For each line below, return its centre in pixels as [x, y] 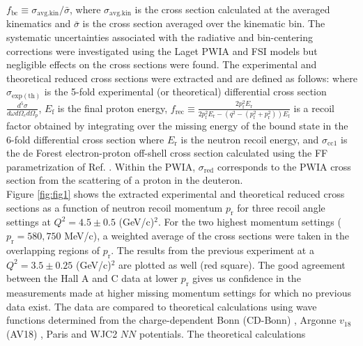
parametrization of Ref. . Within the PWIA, [101, 166]
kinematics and [39, 23]
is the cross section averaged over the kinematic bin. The [204, 23]
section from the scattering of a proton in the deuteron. [125, 180]
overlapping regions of [53, 250]
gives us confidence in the [247, 278]
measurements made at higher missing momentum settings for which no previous [179, 292]
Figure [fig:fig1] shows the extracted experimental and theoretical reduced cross [176, 194]
